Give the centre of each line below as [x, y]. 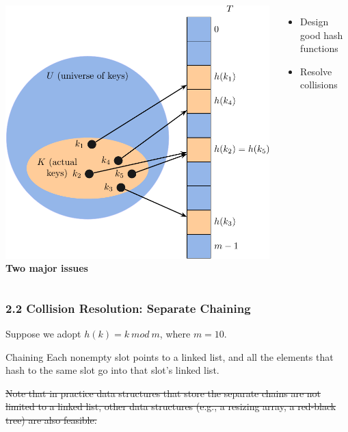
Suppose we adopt [43, 334]
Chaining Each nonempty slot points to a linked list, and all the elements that [170, 356]
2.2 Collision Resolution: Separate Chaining [128, 308]
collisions [319, 85]
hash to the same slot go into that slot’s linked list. [112, 370]
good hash [322, 35]
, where [175, 334]
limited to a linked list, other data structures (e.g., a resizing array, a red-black [171, 406]
